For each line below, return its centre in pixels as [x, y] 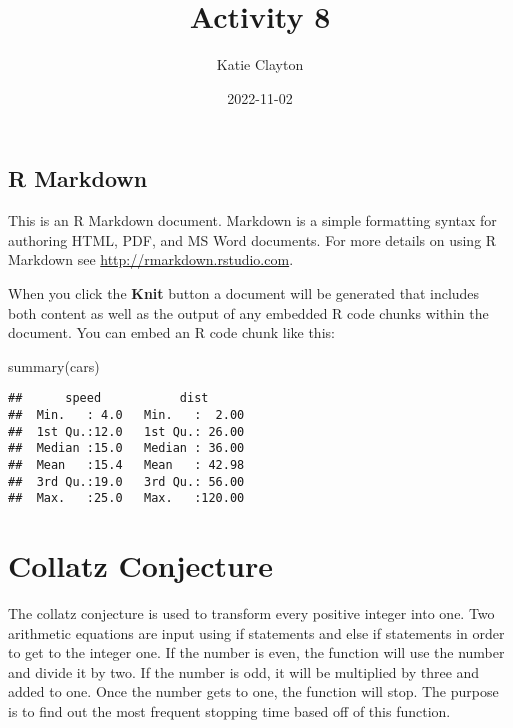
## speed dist [108, 398]
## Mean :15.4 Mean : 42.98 [126, 464]
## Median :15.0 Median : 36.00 [126, 448]
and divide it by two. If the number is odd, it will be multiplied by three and [244, 671]
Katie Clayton [260, 64]
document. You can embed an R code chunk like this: [171, 332]
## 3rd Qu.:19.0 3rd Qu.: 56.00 [126, 481]
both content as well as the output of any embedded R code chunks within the [248, 312]
